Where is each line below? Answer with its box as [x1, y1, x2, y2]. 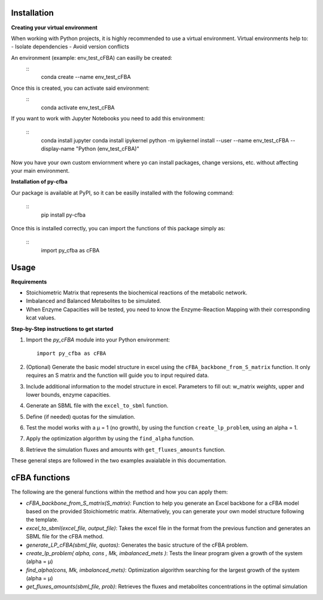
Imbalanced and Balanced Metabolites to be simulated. [26, 297, 161, 304]
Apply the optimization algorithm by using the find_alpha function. [26, 435, 194, 442]
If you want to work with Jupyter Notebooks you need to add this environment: [11, 115, 205, 122]
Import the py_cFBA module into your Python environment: [26, 336, 170, 343]
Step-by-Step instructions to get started [11, 325, 114, 332]
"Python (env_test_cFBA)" [75, 145, 140, 153]
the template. [26, 516, 59, 523]
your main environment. [11, 167, 70, 174]
